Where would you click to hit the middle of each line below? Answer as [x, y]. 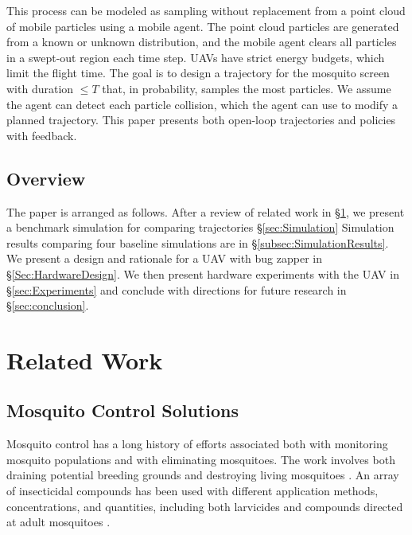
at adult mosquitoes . [58, 522]
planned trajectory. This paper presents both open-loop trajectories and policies [201, 120]
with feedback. [42, 135]
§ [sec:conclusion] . [48, 305]
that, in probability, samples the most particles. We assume [247, 88]
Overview [46, 178]
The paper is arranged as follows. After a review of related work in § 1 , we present [206, 211]
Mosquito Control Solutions [123, 410]
